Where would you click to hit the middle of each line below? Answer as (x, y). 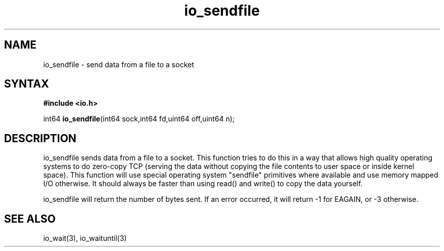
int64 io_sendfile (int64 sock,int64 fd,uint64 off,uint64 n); (139, 119)
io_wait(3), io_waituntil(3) (85, 238)
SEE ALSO (30, 219)
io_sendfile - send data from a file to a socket (119, 64)
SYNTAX (27, 84)
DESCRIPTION (40, 138)
